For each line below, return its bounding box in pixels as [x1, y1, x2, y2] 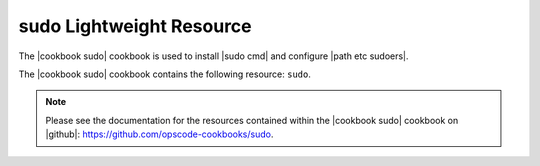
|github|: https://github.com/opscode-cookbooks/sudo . [45, 128, 274, 140]
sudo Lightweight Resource [18, 15, 252, 37]
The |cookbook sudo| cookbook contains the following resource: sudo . [18, 68, 312, 80]
